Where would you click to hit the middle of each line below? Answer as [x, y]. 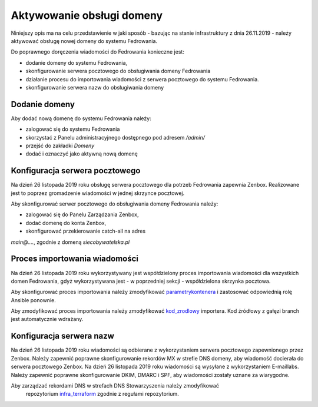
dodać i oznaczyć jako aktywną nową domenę [82, 154]
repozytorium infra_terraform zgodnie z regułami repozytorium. [102, 394]
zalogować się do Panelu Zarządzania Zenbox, [82, 214]
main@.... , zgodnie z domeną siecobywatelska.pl [70, 242]
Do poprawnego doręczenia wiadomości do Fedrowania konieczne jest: [98, 52]
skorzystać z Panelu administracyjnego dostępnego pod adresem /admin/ [115, 137]
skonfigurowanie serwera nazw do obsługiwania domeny [95, 87]
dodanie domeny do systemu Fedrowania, [77, 62]
